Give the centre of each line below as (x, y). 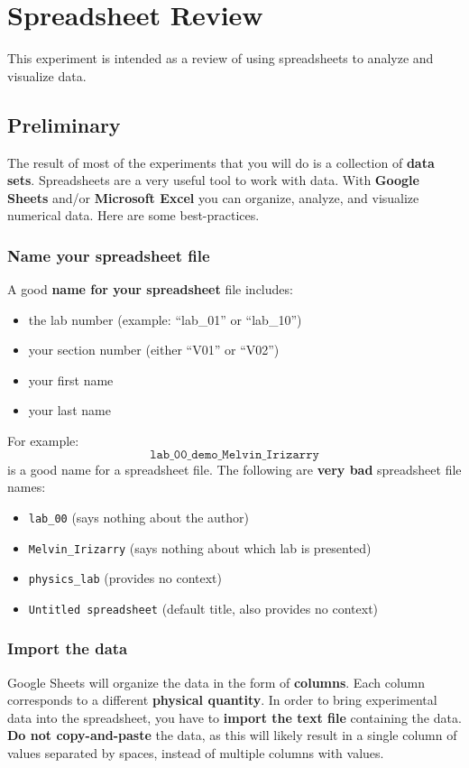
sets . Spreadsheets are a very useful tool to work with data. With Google (213, 180)
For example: (43, 441)
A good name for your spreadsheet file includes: (150, 289)
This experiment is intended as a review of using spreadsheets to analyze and (221, 58)
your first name (71, 379)
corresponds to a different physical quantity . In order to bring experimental (222, 700)
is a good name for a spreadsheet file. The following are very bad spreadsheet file (234, 469)
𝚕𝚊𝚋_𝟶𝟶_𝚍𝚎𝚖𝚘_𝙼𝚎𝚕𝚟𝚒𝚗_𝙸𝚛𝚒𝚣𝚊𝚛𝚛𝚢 (234, 454)
